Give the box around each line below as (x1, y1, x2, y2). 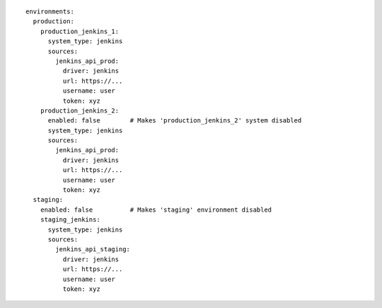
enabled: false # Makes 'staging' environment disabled (40, 205, 272, 214)
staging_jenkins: (40, 216, 100, 224)
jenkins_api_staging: (55, 245, 131, 253)
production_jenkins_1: (40, 27, 120, 35)
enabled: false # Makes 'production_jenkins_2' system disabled (47, 117, 302, 125)
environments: (25, 8, 74, 16)
